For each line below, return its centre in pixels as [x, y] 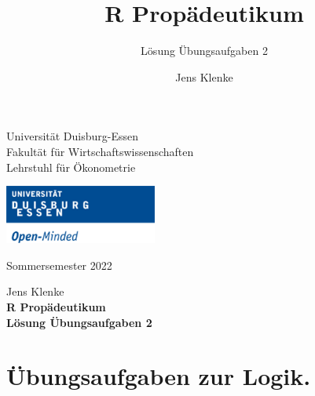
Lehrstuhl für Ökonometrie [71, 167]
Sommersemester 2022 [59, 265]
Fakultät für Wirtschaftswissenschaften [100, 151]
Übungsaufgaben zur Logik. [159, 376]
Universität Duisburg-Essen [73, 136]
